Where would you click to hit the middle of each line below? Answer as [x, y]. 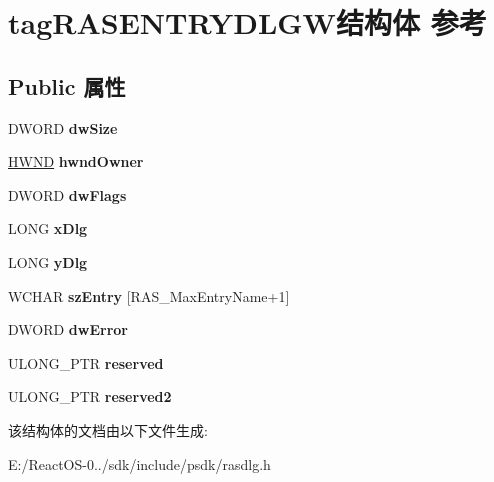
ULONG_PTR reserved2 [90, 396]
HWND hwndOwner [76, 161]
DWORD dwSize [63, 127]
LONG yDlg [48, 261]
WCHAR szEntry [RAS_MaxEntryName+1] [149, 295]
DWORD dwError [68, 329]
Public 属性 [67, 85]
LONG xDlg [48, 228]
